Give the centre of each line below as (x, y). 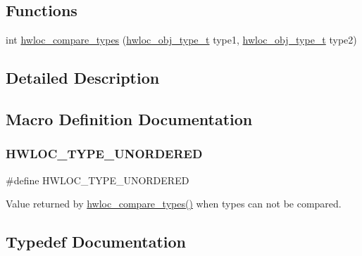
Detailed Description (83, 78)
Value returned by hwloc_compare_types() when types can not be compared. (174, 204)
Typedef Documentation (96, 242)
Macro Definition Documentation (129, 119)
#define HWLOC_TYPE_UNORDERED (98, 180)
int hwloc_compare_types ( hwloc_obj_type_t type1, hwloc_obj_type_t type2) (181, 40)
